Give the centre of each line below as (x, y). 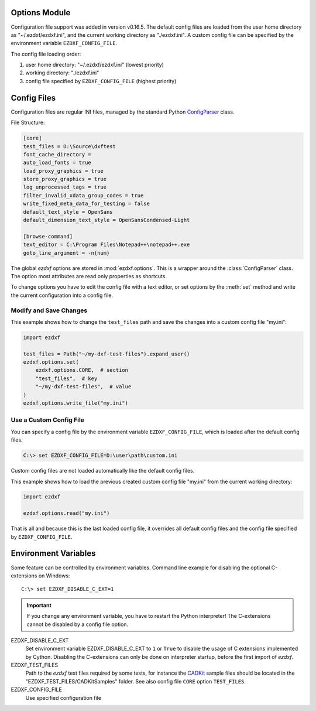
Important (39, 605)
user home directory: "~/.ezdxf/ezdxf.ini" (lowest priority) (95, 65)
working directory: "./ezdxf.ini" (62, 73)
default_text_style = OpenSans (68, 212)
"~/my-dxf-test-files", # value (83, 387)
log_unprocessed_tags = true (65, 187)
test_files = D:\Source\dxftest (70, 146)
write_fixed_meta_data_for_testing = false (87, 204)
